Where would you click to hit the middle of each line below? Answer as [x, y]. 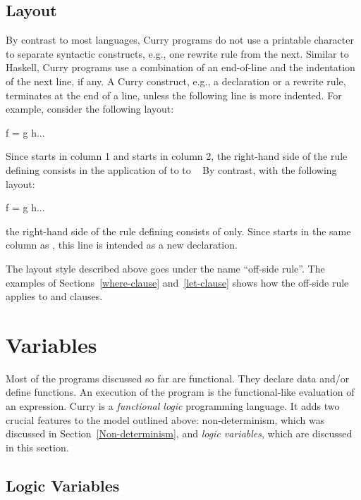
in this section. [37, 447]
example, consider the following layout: [90, 109]
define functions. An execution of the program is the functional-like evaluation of [180, 392]
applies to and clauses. [54, 296]
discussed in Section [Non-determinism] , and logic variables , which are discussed [179, 433]
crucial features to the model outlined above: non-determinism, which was [165, 419]
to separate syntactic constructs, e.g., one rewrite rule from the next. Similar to [177, 53]
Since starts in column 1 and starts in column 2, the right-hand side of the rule [177, 156]
